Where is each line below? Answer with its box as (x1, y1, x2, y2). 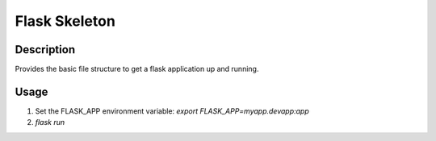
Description (15, 43, 76, 56)
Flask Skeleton (15, 12, 116, 30)
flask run (35, 118, 65, 127)
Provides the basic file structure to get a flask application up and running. (15, 64, 259, 74)
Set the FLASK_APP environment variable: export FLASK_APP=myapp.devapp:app (35, 106, 310, 116)
